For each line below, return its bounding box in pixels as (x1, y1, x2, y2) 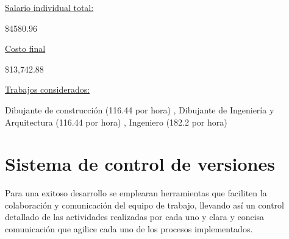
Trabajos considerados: (5, 83, 90, 96)
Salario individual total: (5, 1, 94, 13)
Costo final (5, 42, 46, 55)
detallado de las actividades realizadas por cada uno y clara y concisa (5, 210, 265, 223)
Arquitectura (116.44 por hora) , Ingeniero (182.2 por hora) (5, 115, 227, 128)
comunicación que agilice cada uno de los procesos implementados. (5, 223, 253, 235)
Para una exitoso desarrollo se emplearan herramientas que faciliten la (5, 187, 267, 199)
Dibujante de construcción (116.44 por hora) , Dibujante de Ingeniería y (5, 103, 274, 116)
